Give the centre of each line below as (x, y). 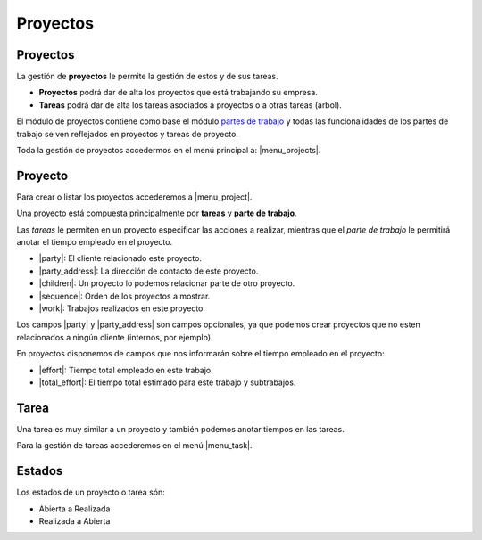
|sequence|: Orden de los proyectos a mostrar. (125, 296)
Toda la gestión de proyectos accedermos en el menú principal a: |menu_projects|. (169, 151)
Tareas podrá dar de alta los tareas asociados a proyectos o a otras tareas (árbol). (191, 105)
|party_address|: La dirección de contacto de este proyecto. (149, 271)
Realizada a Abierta (75, 520)
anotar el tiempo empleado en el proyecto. (95, 242)
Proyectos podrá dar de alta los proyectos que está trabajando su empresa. (179, 93)
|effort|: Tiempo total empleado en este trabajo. (126, 370)
